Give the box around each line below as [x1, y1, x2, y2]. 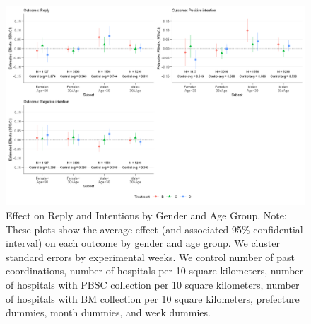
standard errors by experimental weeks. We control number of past [6, 249, 295, 264]
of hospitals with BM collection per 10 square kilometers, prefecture [6, 291, 300, 306]
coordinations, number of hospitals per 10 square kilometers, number [6, 263, 304, 278]
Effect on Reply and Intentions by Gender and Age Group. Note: [6, 207, 287, 222]
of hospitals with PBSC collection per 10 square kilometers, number [6, 277, 300, 291]
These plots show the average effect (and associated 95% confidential [6, 221, 303, 236]
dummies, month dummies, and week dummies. [6, 305, 211, 320]
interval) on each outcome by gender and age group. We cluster [6, 236, 280, 250]
